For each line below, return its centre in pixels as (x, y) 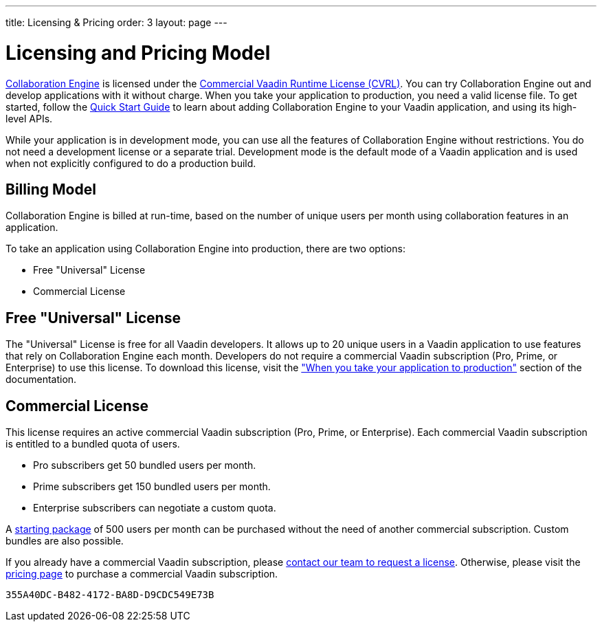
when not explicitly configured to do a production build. (131, 163)
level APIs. (29, 118)
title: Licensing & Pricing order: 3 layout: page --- (116, 22)
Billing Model (51, 189)
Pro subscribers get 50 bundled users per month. (145, 465)
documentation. (41, 379)
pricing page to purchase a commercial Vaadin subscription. (142, 574)
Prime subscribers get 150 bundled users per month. (152, 487)
